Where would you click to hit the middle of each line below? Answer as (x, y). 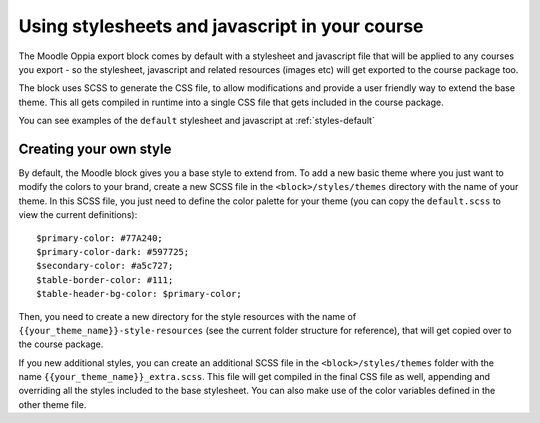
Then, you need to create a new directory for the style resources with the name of (187, 316)
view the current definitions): (78, 215)
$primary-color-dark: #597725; (113, 251)
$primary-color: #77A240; (100, 238)
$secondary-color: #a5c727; (105, 266)
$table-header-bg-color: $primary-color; (139, 294)
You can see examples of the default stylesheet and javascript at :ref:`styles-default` (196, 121)
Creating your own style (95, 148)
